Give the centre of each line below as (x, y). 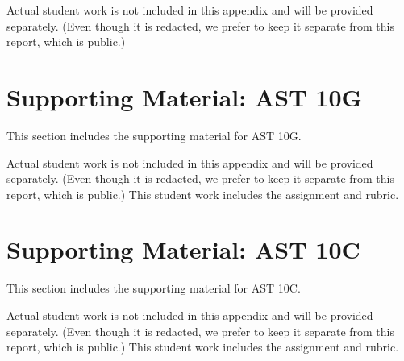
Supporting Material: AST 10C (183, 249)
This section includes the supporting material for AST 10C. (154, 288)
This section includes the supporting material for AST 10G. (154, 135)
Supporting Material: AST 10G (184, 96)
